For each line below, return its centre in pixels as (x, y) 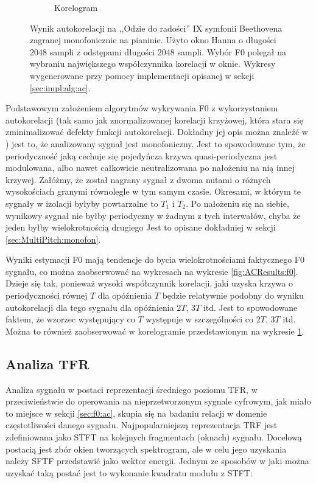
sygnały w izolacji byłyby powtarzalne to (82, 203)
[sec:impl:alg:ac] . (60, 87)
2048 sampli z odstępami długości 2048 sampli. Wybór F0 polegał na (158, 51)
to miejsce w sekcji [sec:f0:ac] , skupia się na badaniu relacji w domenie (136, 413)
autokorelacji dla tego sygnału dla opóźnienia (90, 307)
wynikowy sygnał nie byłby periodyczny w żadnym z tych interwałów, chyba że (153, 215)
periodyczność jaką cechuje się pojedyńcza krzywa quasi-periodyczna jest (142, 155)
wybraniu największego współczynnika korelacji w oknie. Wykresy (153, 64)
